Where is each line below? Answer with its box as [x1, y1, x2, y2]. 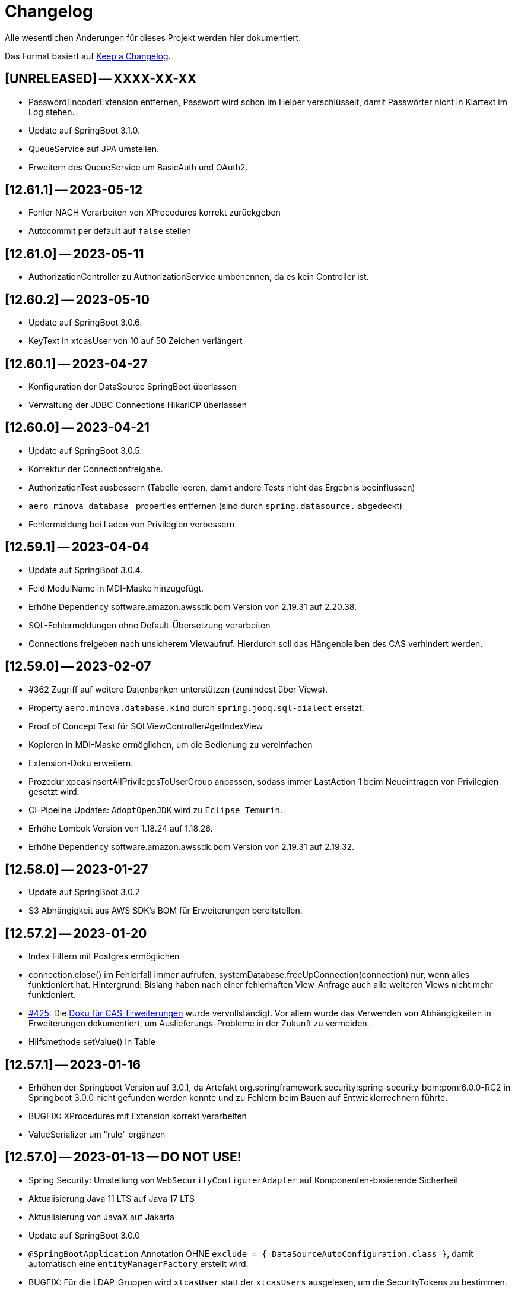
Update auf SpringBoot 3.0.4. [28, 564, 143, 575]
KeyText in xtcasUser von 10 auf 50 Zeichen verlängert [28, 336, 243, 346]
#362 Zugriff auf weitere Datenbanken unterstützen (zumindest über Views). [28, 684, 328, 694]
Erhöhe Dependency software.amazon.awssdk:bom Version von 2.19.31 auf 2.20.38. [28, 601, 357, 612]
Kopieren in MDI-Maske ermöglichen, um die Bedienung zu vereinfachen [28, 739, 313, 750]
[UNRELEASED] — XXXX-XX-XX [5, 71, 197, 87]
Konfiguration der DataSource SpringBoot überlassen [28, 381, 237, 391]
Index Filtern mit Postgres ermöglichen [28, 951, 180, 962]
